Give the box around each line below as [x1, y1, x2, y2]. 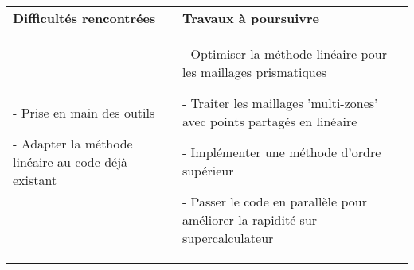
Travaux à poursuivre [182, 9, 320, 27]
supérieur [182, 161, 234, 179]
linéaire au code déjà [13, 152, 128, 171]
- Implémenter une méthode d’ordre [182, 143, 381, 161]
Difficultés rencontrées [13, 9, 156, 27]
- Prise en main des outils [13, 102, 155, 121]
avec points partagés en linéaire [182, 112, 357, 130]
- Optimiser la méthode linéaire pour [182, 44, 388, 63]
